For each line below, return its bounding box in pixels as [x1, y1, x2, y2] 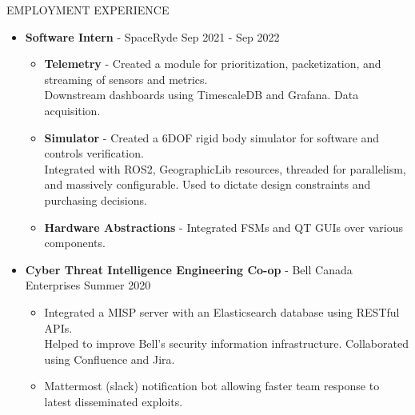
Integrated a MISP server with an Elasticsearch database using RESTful [44, 303, 400, 320]
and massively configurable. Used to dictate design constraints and [44, 176, 371, 193]
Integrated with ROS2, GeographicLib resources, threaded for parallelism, [44, 160, 406, 177]
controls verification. [44, 145, 144, 162]
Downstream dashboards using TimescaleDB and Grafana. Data [44, 86, 359, 103]
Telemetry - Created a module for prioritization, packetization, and [44, 55, 381, 72]
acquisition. [44, 102, 101, 118]
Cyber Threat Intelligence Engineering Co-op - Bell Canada [25, 261, 353, 277]
